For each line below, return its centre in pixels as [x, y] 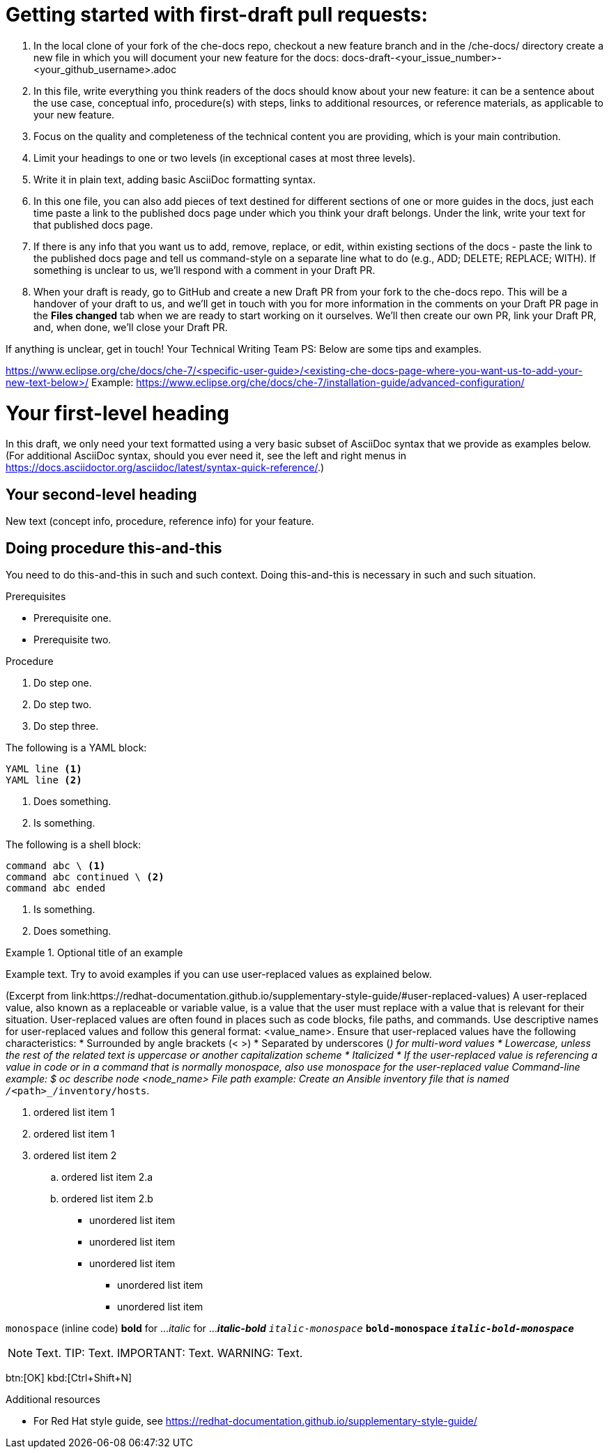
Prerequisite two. [72, 639]
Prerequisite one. [72, 618]
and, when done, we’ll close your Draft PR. [131, 327]
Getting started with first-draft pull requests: [217, 15]
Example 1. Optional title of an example [94, 952]
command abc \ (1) [56, 865]
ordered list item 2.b [107, 1198]
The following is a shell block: [74, 844]
